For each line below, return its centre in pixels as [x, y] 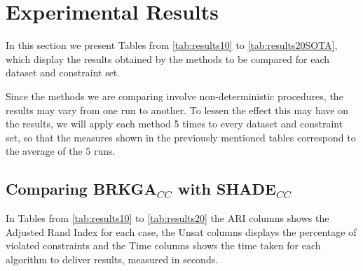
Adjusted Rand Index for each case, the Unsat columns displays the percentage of [181, 231]
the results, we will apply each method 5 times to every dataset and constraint [174, 124]
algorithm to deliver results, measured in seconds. [112, 259]
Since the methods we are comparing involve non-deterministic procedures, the [174, 96]
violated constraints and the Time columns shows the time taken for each [163, 245]
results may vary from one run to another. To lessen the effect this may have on [177, 110]
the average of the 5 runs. [61, 151]
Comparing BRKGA [81, 189]
